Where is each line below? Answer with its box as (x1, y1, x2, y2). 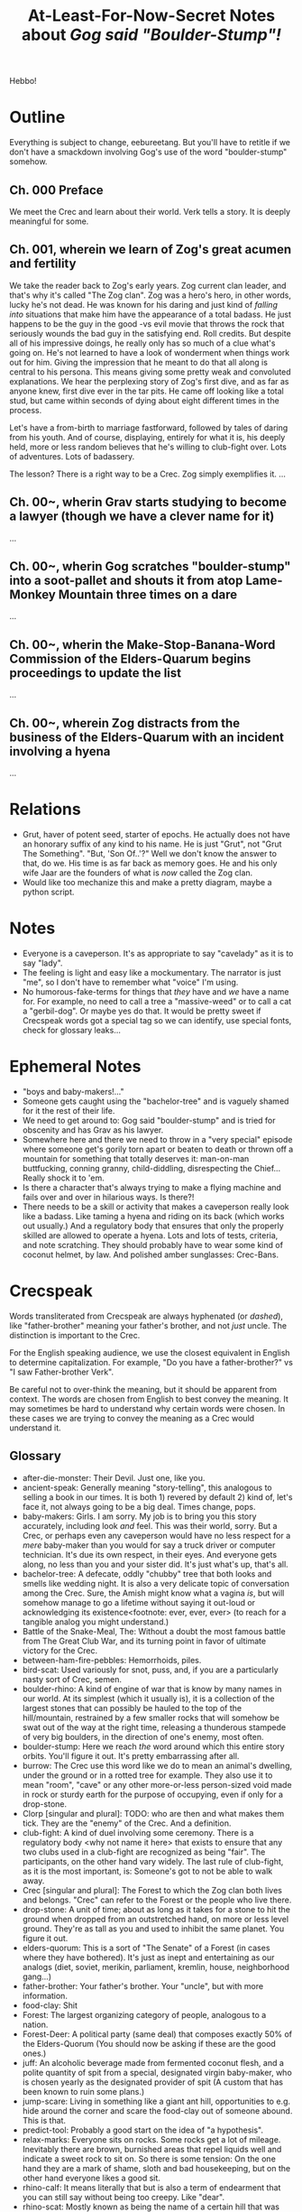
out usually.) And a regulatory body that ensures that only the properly (22, 1220, 284, 1231)
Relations (9, 800, 81, 819)
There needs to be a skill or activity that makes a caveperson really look (22, 1201, 289, 1212)
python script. (22, 886, 75, 897)
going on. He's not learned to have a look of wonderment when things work (9, 347, 290, 357)
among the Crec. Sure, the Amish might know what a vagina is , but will (22, 1587, 285, 1598)
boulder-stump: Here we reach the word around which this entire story (22, 1741, 286, 1752)
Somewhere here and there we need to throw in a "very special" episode (22, 1134, 293, 1144)
